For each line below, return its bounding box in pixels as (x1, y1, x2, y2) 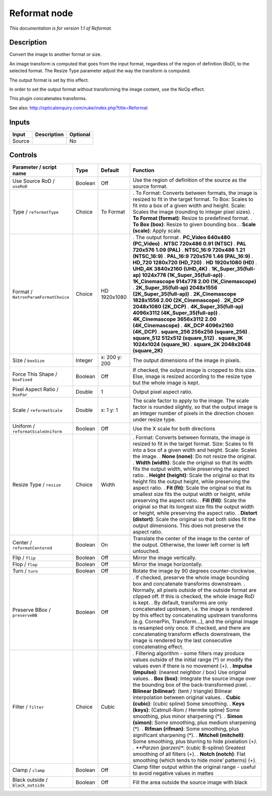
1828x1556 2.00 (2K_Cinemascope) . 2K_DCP (132, 297, 244, 304)
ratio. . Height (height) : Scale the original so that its (132, 472, 255, 479)
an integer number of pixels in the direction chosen (132, 410, 254, 417)
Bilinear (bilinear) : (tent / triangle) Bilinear (132, 688, 233, 695)
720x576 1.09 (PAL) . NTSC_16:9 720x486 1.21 (132, 247, 245, 254)
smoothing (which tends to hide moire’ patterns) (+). (132, 757, 257, 764)
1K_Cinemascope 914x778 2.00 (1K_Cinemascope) (132, 278, 256, 285)
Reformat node (9, 8, 73, 19)
